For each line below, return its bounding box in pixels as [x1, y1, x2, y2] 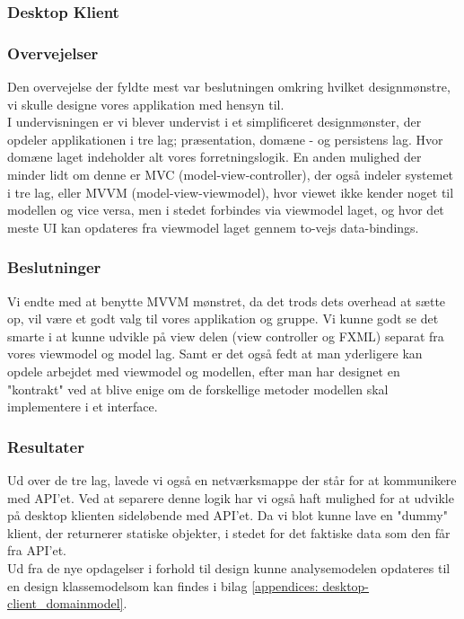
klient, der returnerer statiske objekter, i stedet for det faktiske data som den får [7, 523, 451, 542]
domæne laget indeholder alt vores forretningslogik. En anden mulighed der [7, 147, 422, 166]
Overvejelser [7, 41, 99, 64]
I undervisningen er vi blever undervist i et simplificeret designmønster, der [7, 112, 422, 131]
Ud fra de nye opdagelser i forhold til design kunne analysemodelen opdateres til [7, 558, 451, 577]
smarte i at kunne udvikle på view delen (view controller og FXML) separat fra [7, 326, 444, 345]
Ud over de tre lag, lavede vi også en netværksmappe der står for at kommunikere [7, 471, 457, 489]
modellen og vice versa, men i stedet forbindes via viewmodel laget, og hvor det [7, 200, 444, 219]
